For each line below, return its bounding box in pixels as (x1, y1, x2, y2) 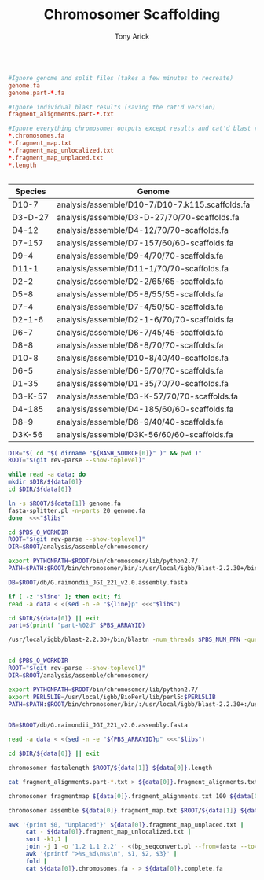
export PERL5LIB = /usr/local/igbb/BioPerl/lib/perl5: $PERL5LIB (8, 693, 216, 701)
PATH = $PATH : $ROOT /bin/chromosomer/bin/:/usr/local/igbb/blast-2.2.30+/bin (8, 565, 258, 573)
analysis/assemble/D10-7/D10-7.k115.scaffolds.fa (56, 199, 251, 210)
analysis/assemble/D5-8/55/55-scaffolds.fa (56, 289, 224, 300)
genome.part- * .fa (8, 89, 65, 97)
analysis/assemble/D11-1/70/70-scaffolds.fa (56, 263, 229, 274)
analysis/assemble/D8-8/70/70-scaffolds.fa (56, 340, 224, 351)
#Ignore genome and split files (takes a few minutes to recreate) (8, 74, 234, 82)
